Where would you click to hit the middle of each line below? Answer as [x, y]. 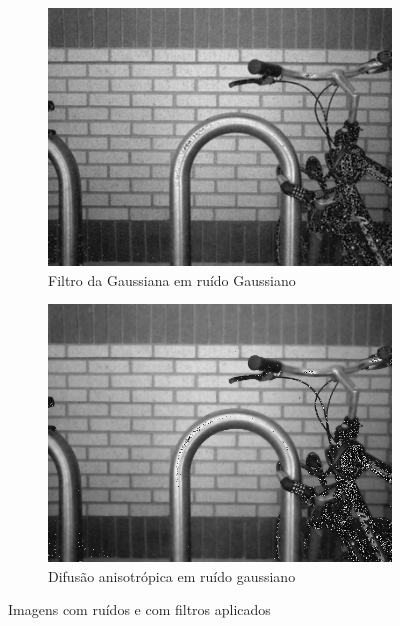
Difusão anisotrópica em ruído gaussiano [172, 575]
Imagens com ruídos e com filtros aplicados [139, 609]
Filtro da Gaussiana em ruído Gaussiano [172, 279]
